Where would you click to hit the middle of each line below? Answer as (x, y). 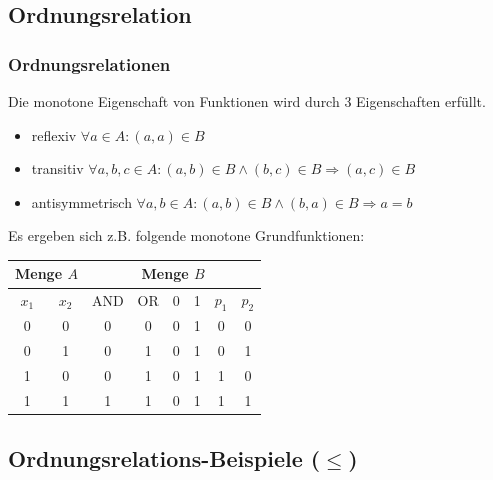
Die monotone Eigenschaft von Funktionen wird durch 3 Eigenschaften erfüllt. (247, 101)
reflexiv (54, 134)
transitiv (57, 168)
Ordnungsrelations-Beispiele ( (164, 458)
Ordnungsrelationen (89, 63)
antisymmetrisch (81, 201)
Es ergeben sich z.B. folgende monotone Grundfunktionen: (186, 235)
